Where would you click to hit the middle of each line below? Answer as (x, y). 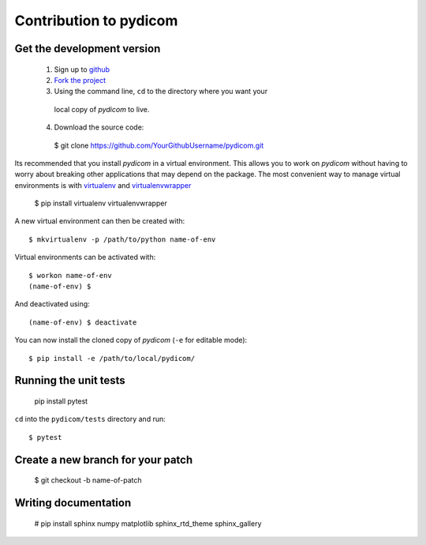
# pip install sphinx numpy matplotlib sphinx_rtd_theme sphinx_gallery (148, 523)
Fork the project (80, 80)
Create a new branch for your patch (104, 459)
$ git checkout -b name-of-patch (88, 480)
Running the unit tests (70, 380)
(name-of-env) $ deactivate (83, 322)
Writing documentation (73, 503)
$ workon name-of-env (70, 275)
